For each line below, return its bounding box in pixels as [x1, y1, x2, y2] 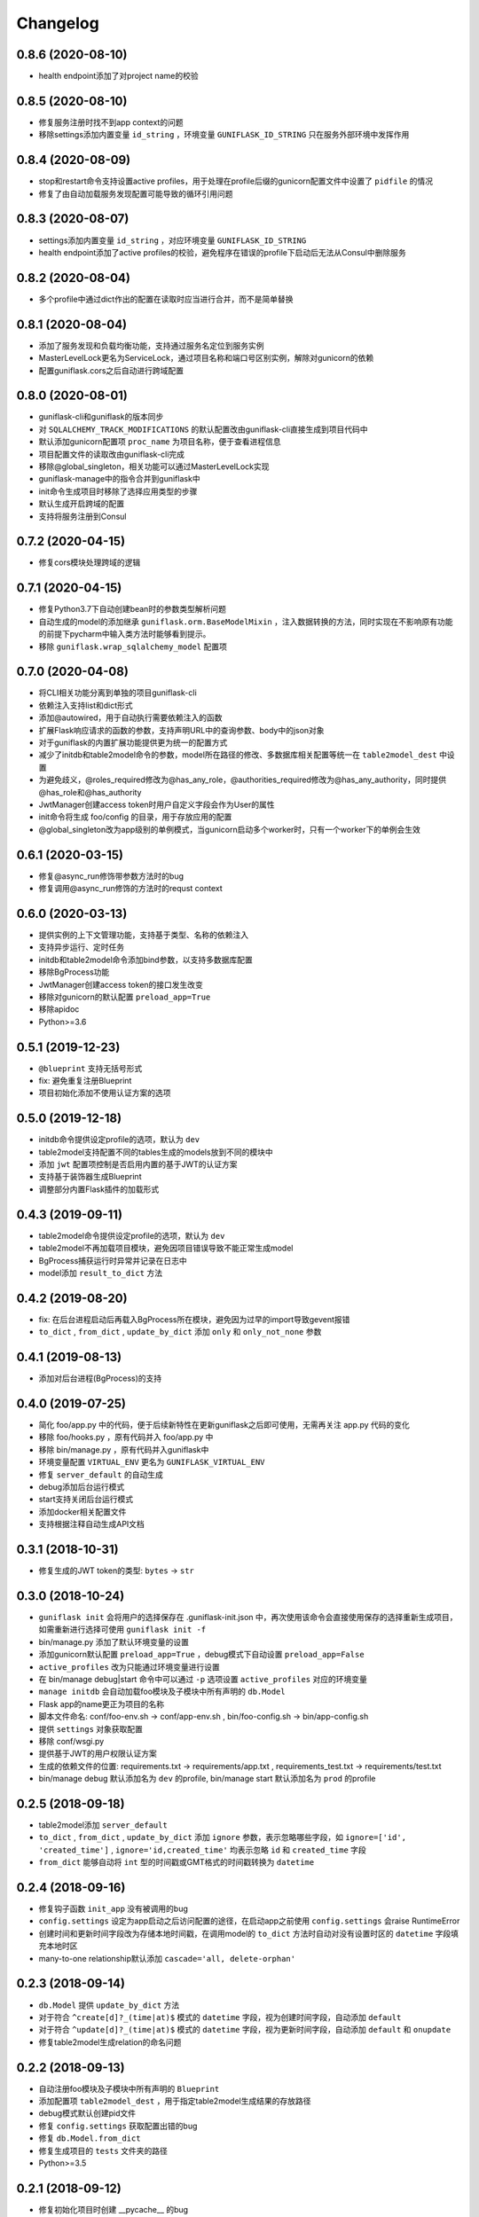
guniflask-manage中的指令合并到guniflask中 [38, 474, 200, 484]
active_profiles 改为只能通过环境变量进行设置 [38, 1661, 221, 1672]
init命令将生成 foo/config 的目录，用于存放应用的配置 [38, 811, 232, 822]
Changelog [16, 13, 99, 33]
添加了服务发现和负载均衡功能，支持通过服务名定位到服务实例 [38, 340, 264, 350]
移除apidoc [38, 1004, 80, 1014]
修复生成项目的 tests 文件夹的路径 [38, 2145, 169, 2156]
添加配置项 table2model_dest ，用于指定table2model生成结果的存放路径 [38, 2096, 311, 2106]
